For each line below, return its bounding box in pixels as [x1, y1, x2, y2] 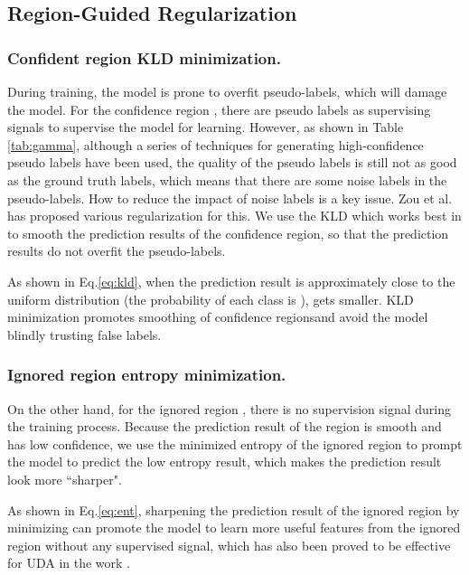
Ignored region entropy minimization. [7, 363, 286, 386]
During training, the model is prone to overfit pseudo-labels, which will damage [7, 82, 447, 100]
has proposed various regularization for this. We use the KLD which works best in [7, 206, 462, 225]
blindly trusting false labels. [7, 325, 162, 344]
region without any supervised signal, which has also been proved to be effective [7, 535, 451, 554]
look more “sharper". [7, 469, 122, 488]
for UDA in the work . [7, 553, 131, 572]
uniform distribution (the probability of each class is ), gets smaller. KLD [7, 289, 414, 308]
